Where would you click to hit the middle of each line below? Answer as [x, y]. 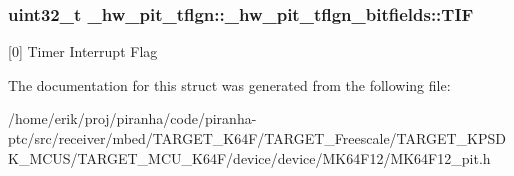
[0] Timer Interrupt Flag [83, 51]
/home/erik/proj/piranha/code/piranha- [132, 118]
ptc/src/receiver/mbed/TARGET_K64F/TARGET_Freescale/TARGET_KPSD [257, 138]
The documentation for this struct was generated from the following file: [229, 84]
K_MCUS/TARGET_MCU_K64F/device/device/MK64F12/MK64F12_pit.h [249, 157]
